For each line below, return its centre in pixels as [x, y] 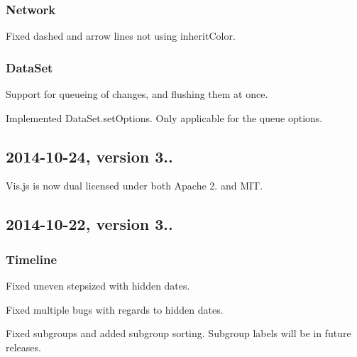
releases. [23, 347]
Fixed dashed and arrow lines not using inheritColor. [121, 36]
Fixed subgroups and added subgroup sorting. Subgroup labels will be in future [178, 333]
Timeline [32, 259]
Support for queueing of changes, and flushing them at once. [137, 94]
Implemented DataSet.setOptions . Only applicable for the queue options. [164, 117]
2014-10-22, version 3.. [89, 224]
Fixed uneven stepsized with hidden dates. [98, 286]
